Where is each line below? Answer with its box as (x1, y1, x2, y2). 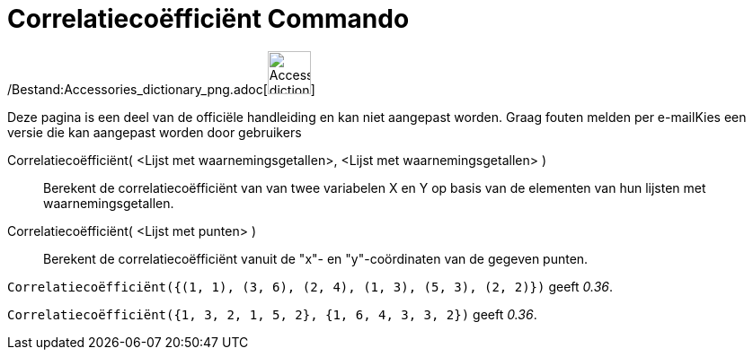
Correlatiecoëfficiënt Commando (7, 4, 410, 34)
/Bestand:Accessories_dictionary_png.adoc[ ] (7, 81, 315, 97)
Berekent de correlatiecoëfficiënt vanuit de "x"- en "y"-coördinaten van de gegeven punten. (43, 250, 589, 266)
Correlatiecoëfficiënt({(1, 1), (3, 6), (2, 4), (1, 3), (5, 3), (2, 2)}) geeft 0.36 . (7, 278, 613, 294)
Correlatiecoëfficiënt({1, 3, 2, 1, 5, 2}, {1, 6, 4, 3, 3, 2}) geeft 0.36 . (7, 306, 537, 322)
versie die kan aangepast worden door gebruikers (7, 124, 302, 140)
